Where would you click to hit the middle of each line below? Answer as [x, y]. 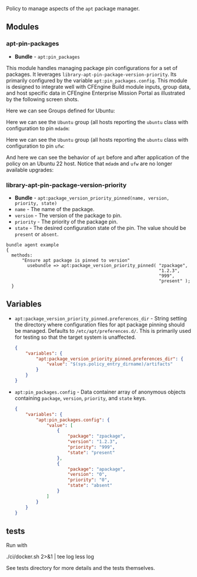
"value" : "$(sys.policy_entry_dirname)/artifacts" [110, 364]
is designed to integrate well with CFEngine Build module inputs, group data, [98, 86]
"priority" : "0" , [89, 480]
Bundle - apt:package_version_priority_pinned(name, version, [92, 198]
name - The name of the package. [55, 209]
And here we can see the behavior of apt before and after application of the [98, 157]
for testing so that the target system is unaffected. [75, 337]
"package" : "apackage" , [96, 469]
